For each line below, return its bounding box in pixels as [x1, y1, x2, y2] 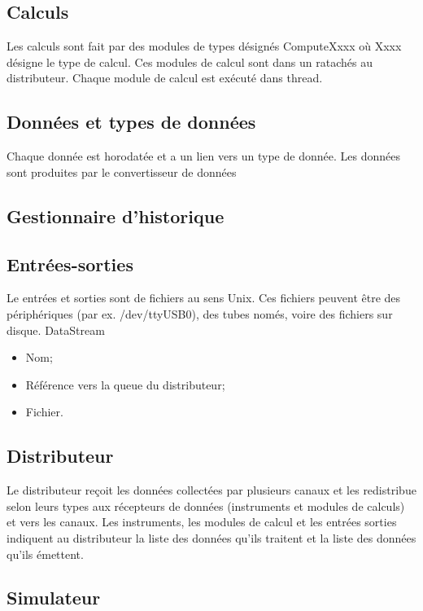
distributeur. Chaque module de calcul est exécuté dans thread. [7, 69, 323, 86]
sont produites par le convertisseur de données [7, 163, 237, 180]
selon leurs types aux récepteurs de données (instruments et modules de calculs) [7, 497, 405, 514]
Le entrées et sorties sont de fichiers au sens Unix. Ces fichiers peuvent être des [7, 289, 401, 306]
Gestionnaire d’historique [7, 203, 225, 228]
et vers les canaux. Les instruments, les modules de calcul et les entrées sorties [7, 513, 397, 530]
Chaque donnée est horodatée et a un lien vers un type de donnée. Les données [7, 147, 400, 165]
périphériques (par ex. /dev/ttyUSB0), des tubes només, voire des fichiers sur [7, 305, 393, 322]
